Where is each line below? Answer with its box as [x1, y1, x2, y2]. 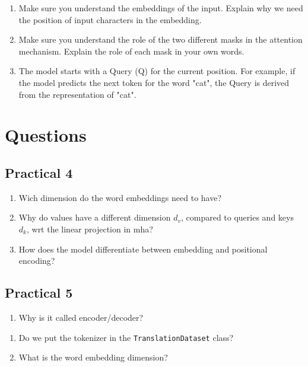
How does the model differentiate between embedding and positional [18, 242, 268, 255]
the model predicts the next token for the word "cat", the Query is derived [18, 76, 290, 88]
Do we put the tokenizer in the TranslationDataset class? [18, 331, 234, 343]
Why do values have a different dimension [18, 211, 171, 224]
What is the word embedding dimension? [18, 351, 168, 363]
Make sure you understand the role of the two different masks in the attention [18, 33, 303, 46]
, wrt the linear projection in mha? [26, 222, 153, 235]
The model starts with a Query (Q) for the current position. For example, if [18, 65, 296, 77]
